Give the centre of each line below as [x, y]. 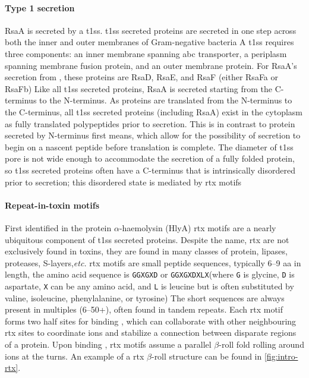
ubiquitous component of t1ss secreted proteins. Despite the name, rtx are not [147, 239]
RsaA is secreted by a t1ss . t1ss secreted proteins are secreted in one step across [151, 30]
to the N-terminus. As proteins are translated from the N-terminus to [166, 100]
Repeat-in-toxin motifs [52, 205]
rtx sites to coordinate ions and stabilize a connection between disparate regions [151, 333]
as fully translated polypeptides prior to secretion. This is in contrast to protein [150, 123]
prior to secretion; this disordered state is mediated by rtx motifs [123, 182]
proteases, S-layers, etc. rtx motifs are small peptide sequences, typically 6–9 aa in [153, 262]
